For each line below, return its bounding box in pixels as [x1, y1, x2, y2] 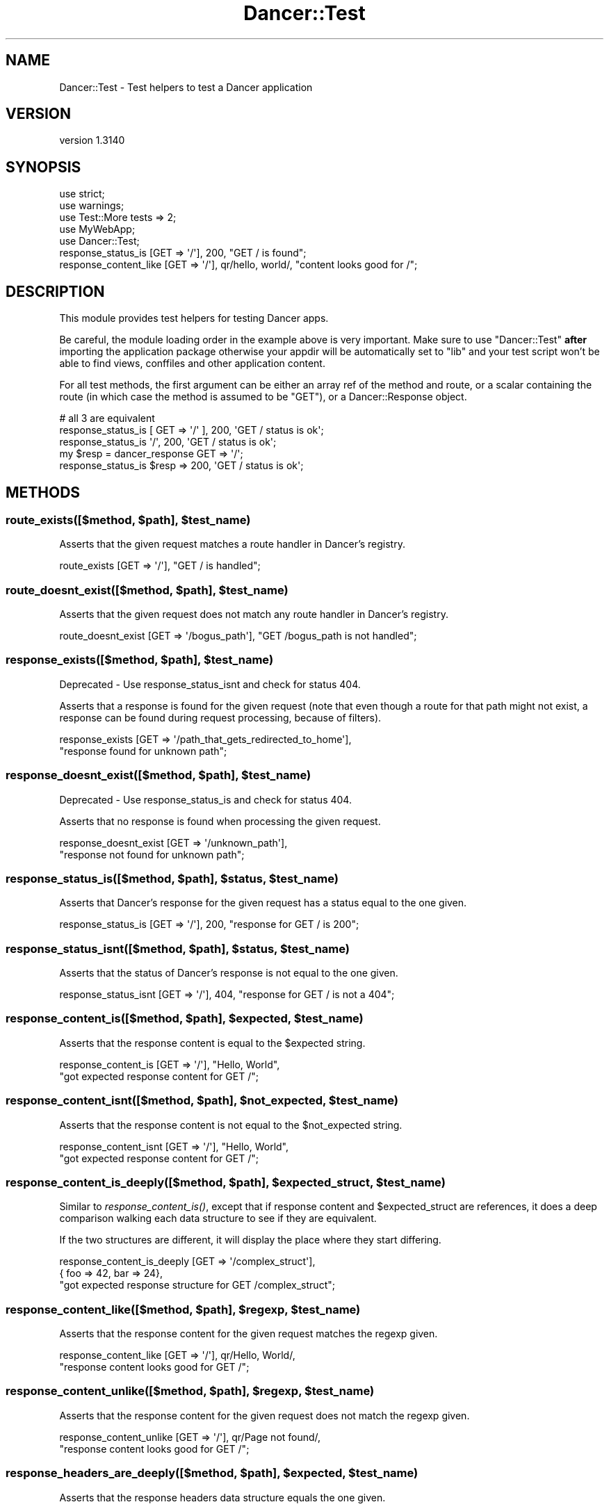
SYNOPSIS [6, 158, 81, 176]
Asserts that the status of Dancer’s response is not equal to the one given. [59, 967, 398, 979]
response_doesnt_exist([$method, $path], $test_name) [6, 768, 311, 783]
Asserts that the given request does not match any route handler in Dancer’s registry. [59, 608, 448, 621]
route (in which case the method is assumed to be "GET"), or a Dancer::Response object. [59, 391, 467, 403]
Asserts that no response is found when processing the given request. [59, 815, 381, 827]
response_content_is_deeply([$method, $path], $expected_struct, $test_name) [6, 1175, 446, 1189]
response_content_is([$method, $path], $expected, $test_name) [6, 1011, 364, 1026]
